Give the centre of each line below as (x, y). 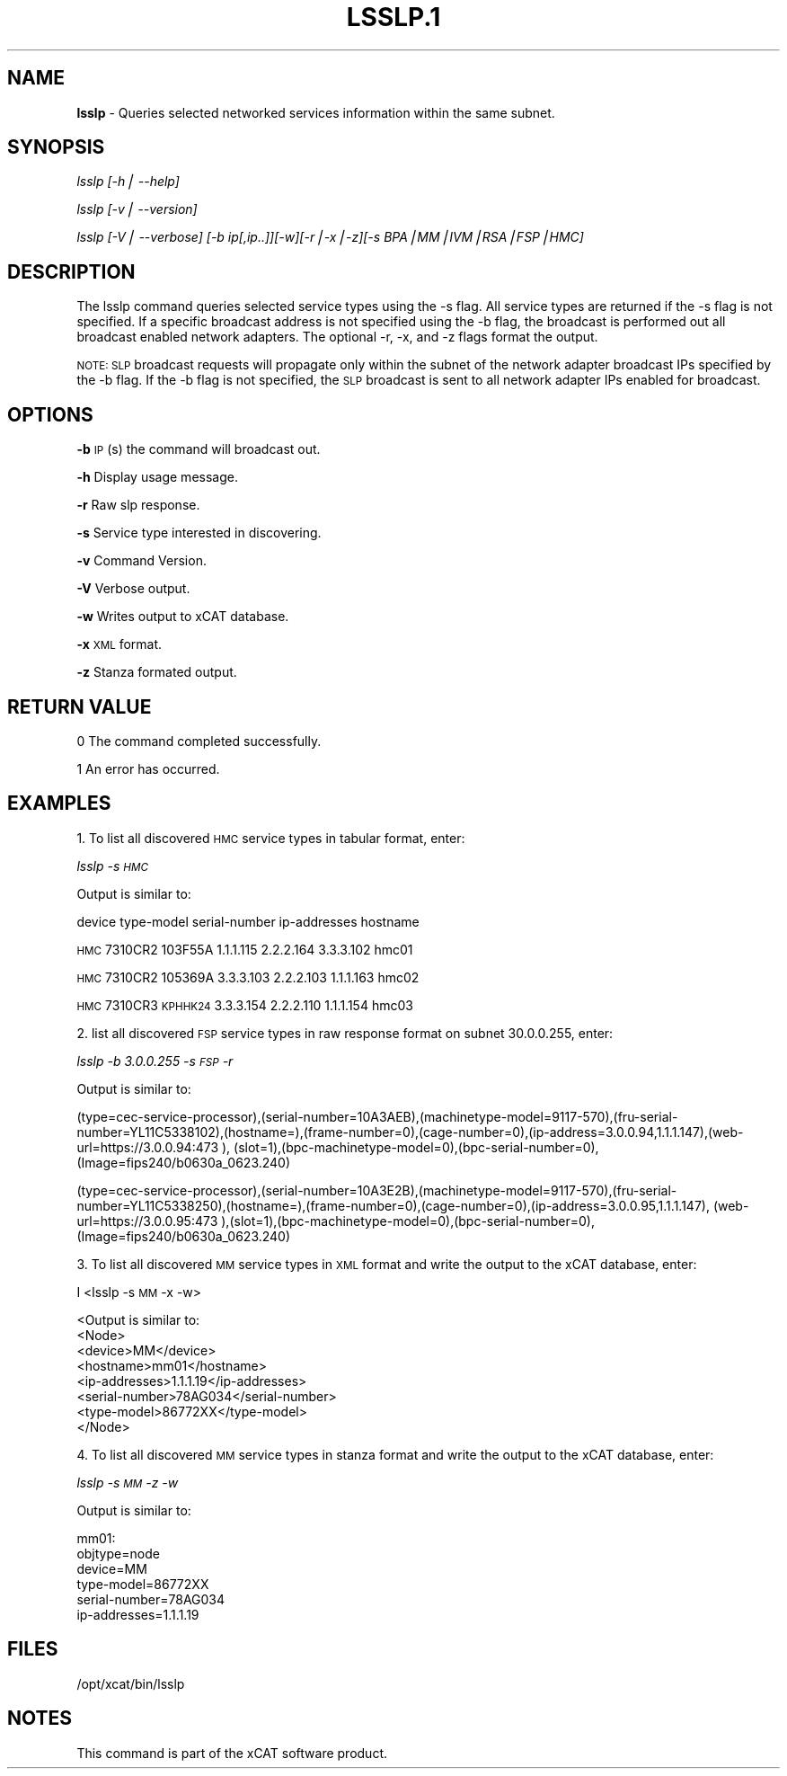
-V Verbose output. (133, 589)
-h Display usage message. (157, 477)
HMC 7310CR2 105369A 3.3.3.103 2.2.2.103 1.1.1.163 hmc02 (248, 977)
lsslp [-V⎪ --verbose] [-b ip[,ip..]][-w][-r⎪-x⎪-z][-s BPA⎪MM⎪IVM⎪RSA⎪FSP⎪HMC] (330, 237)
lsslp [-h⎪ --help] (128, 182)
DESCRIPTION (71, 271)
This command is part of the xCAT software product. (232, 1753)
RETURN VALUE (80, 706)
